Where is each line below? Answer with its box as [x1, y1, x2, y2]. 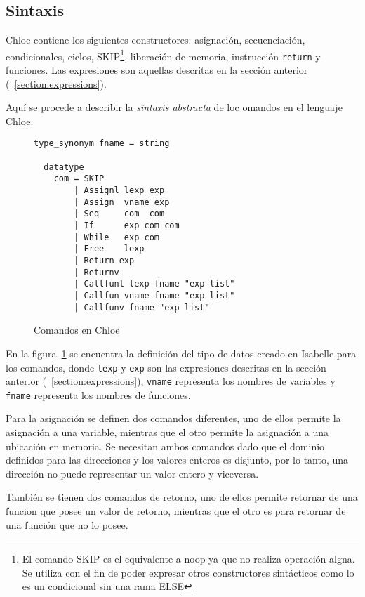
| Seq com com [74, 209, 165, 219]
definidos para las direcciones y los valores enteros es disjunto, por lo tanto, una [6, 452, 349, 467]
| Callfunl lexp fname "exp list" [74, 279, 235, 289]
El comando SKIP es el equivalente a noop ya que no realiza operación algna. [22, 551, 355, 566]
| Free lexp [74, 244, 145, 254]
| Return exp [74, 256, 135, 266]
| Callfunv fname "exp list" [74, 302, 210, 313]
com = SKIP [53, 173, 105, 184]
